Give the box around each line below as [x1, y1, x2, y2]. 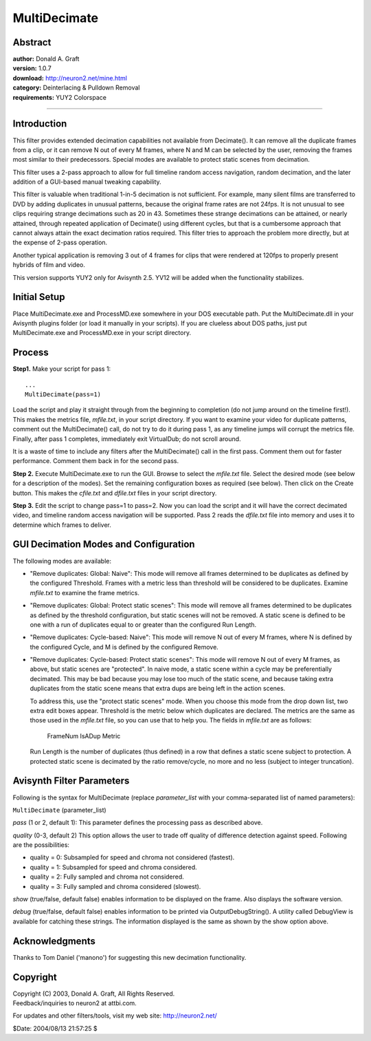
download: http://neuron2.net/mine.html [12, 74, 127, 82]
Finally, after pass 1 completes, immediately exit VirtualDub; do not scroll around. [12, 434, 241, 443]
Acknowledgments [12, 935, 96, 947]
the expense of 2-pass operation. [12, 238, 108, 247]
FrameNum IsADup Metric [47, 731, 121, 740]
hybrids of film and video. [12, 261, 86, 269]
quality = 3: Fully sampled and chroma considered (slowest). [30, 882, 201, 890]
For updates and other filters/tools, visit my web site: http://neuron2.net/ [12, 1011, 218, 1020]
